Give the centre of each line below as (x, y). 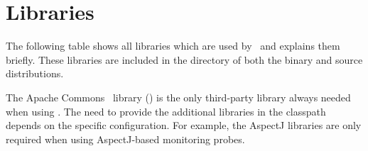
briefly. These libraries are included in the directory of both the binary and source (184, 59)
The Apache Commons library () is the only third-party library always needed (178, 97)
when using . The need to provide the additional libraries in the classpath (166, 111)
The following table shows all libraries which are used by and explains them (173, 46)
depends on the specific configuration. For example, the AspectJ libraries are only (184, 125)
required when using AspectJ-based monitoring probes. (125, 139)
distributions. (35, 73)
